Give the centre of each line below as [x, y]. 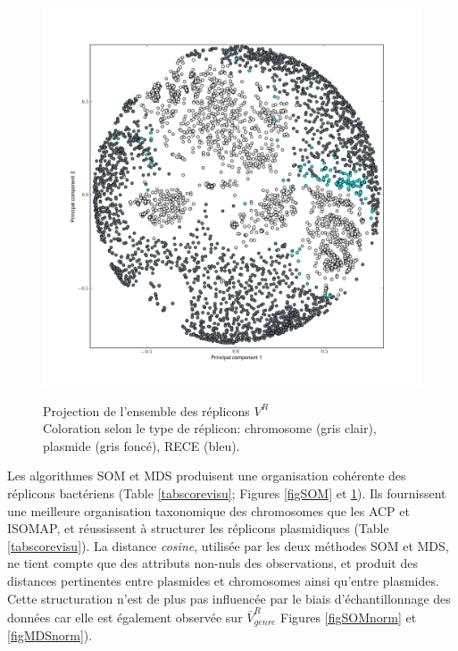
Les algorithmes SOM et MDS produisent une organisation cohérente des [207, 476]
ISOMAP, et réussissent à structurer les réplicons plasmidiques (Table [198, 528]
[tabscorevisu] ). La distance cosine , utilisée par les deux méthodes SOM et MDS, [228, 545]
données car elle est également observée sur [125, 617]
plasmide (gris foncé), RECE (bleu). [142, 445]
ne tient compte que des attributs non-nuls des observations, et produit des [212, 563]
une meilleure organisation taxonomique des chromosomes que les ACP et [208, 510]
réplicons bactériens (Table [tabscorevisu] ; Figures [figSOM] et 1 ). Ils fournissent [227, 492]
